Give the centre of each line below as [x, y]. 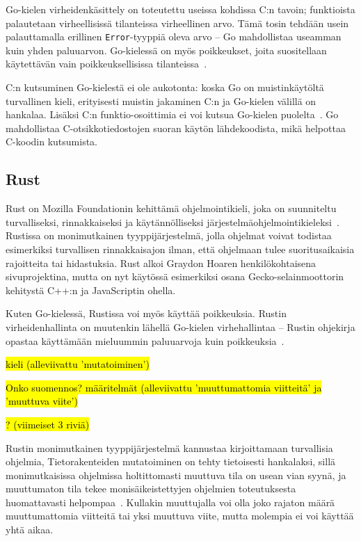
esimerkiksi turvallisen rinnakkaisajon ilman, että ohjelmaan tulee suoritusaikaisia [180, 249]
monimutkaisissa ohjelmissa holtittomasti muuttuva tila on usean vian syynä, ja [176, 475]
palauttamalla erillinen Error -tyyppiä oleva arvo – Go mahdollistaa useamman [174, 37]
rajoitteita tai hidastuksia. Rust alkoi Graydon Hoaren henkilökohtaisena [161, 263]
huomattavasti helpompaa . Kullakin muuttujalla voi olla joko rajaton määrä [170, 502]
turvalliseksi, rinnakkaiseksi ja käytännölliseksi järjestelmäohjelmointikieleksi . [173, 221]
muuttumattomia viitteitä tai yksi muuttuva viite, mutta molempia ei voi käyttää [180, 516]
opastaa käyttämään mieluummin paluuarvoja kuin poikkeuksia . [145, 340]
